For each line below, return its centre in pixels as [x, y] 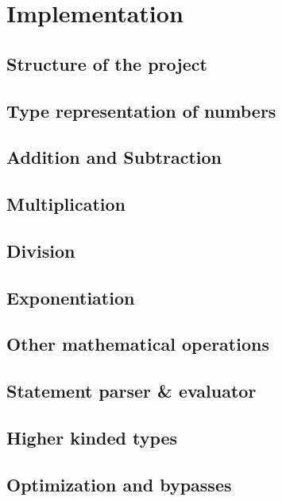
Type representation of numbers [141, 110]
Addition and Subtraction [114, 157]
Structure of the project [107, 63]
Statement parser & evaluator [131, 391]
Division [41, 250]
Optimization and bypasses [119, 484]
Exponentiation [71, 297]
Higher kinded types [92, 438]
